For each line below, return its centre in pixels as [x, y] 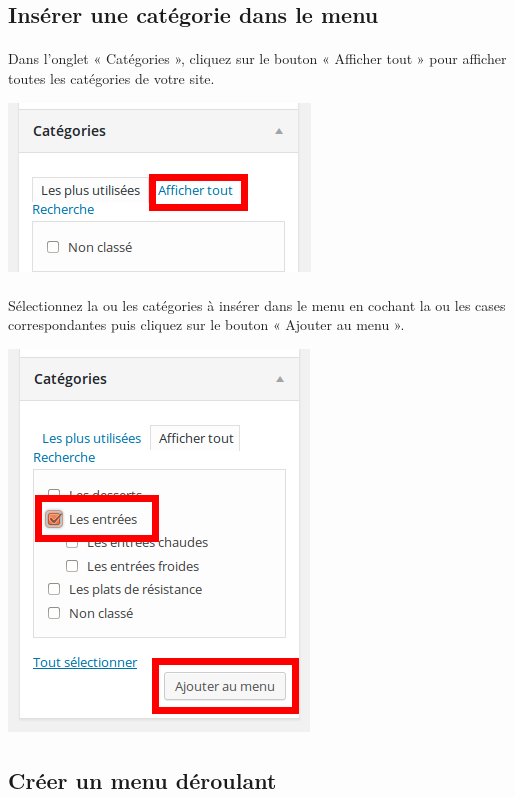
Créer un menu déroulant [142, 779]
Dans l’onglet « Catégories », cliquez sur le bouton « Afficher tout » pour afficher [257, 58]
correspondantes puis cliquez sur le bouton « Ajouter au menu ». [206, 324]
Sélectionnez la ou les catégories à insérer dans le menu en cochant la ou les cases [257, 304]
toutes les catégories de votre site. [111, 77]
